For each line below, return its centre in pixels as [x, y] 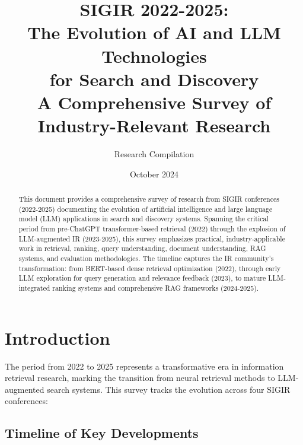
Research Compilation [154, 154]
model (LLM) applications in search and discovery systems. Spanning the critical [143, 219]
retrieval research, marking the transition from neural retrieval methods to [140, 378]
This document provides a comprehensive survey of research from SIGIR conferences [149, 199]
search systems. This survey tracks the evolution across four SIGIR [169, 389]
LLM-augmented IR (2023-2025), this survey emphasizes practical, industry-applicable [152, 238]
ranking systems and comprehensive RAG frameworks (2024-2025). [156, 287]
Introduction [58, 337]
